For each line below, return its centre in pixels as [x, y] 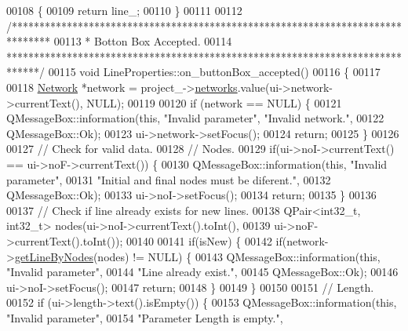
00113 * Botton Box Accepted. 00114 [143, 41]
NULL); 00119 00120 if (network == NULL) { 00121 [214, 102]
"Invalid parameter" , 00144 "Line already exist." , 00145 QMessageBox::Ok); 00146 [202, 272]
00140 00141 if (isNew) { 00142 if [204, 240]
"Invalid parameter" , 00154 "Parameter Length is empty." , [145, 317]
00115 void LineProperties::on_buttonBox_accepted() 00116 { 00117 [214, 72]
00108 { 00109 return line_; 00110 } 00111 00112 [124, 10]
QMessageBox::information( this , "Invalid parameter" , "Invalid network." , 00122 [195, 118]
